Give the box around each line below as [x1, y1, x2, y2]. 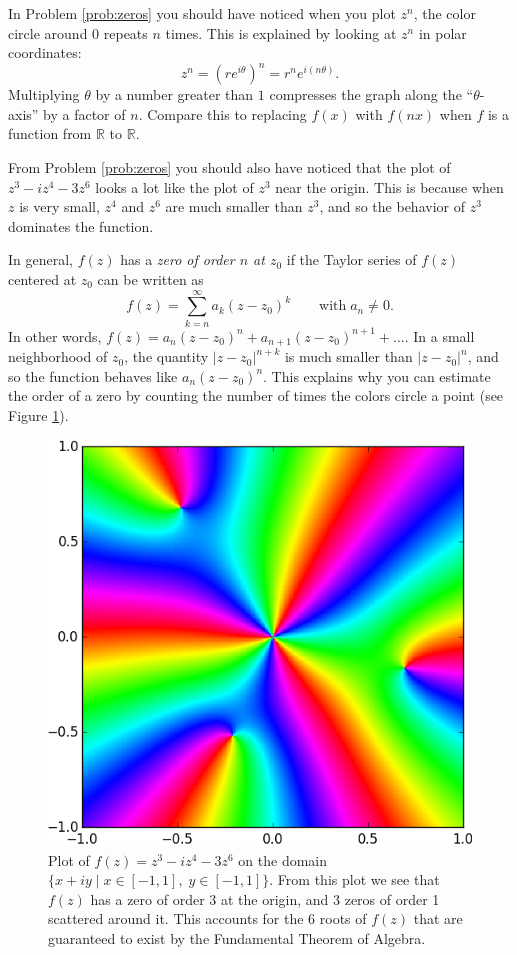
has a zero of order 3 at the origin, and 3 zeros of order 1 [90, 888, 440, 909]
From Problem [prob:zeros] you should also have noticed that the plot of [8, 157, 451, 178]
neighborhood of [8, 346, 108, 367]
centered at [8, 269, 77, 290]
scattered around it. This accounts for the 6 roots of [48, 908, 367, 929]
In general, [8, 249, 73, 270]
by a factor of [43, 103, 126, 124]
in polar [418, 22, 467, 43]
